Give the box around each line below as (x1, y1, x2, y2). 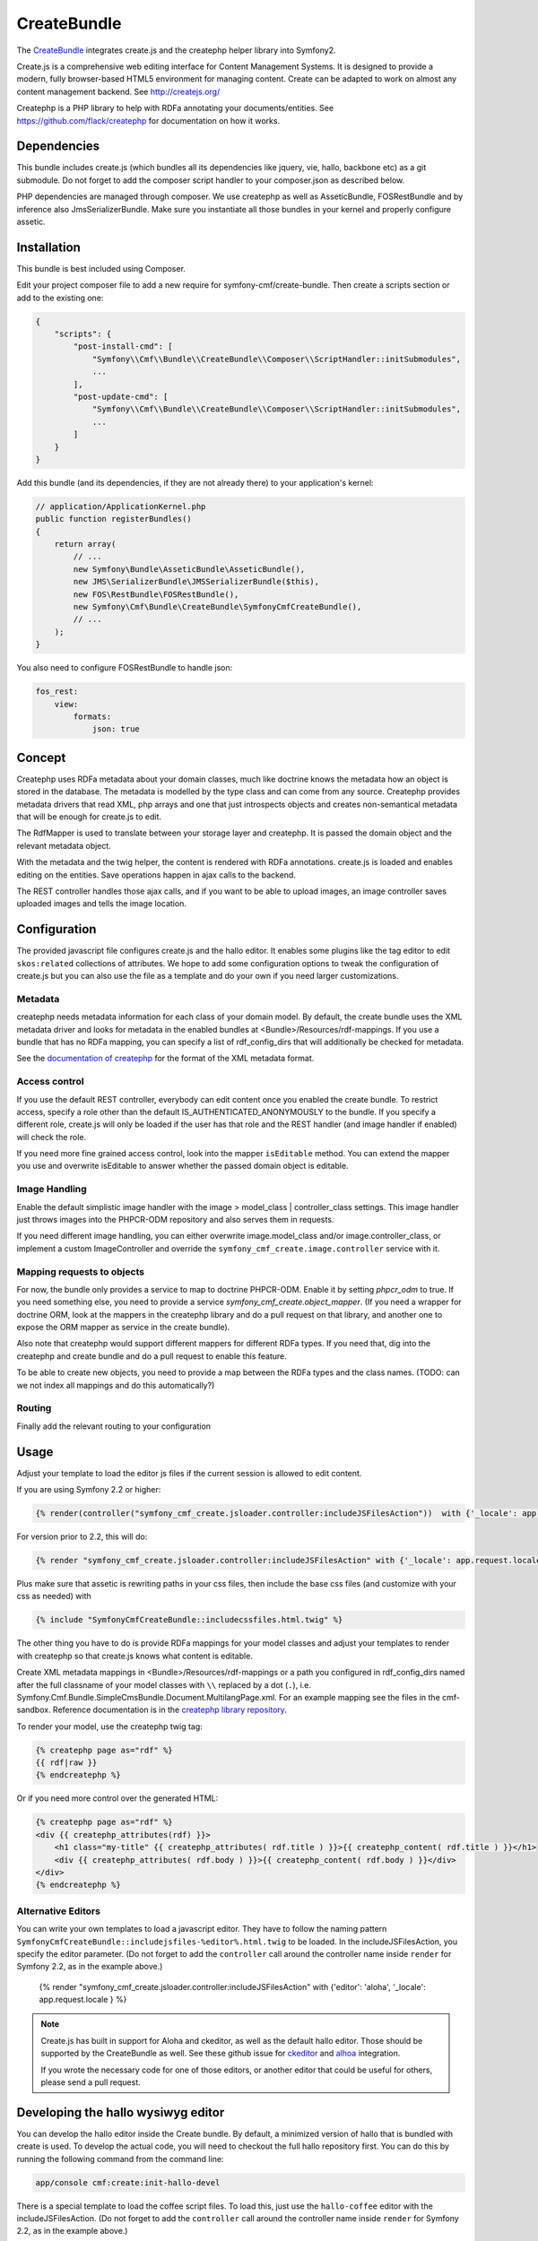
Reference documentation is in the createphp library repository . (52, 1704, 287, 1716)
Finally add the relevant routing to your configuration (16, 1421, 211, 1432)
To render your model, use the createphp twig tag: (16, 1721, 204, 1732)
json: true (91, 724, 141, 734)
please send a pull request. (40, 2077, 141, 2088)
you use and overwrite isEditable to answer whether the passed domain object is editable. (16, 1161, 349, 1172)
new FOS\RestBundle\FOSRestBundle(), (73, 589, 239, 600)
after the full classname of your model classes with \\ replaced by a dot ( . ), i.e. (16, 1679, 312, 1690)
